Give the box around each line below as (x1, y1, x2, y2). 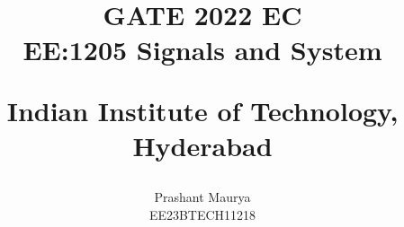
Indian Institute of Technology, (6, 92, 399, 128)
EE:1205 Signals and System (22, 31, 382, 68)
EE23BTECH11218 (148, 205, 256, 223)
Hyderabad (132, 127, 273, 163)
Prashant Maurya (154, 187, 251, 205)
